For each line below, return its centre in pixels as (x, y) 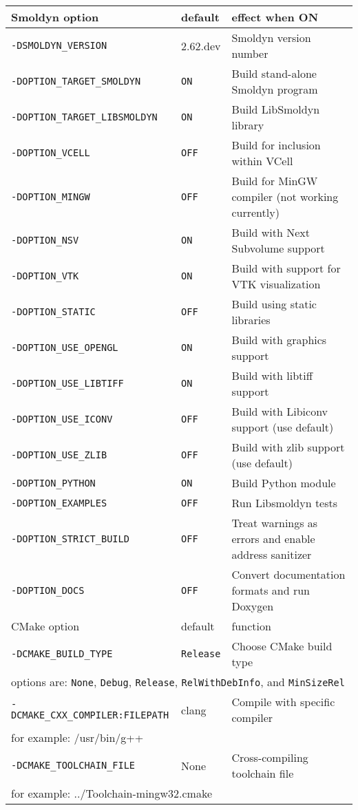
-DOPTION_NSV (45, 240)
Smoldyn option (55, 17)
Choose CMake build (282, 646)
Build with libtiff (272, 375)
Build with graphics (279, 340)
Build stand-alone (274, 73)
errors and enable (273, 539)
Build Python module (284, 483)
